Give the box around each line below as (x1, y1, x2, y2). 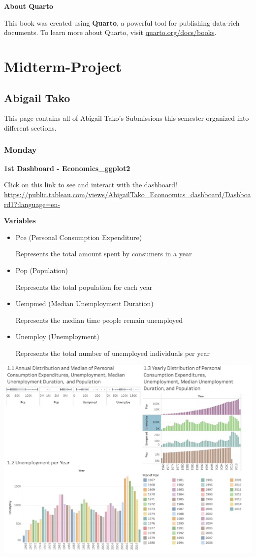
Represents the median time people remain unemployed (15, 314, 183, 325)
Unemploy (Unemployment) (15, 331, 99, 342)
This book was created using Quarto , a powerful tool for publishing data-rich (4, 17, 240, 28)
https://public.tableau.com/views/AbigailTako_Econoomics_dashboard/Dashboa (4, 189, 251, 199)
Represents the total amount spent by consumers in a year (15, 248, 192, 259)
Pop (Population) (15, 265, 68, 275)
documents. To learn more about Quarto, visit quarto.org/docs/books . (4, 27, 217, 37)
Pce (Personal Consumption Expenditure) (15, 232, 142, 242)
